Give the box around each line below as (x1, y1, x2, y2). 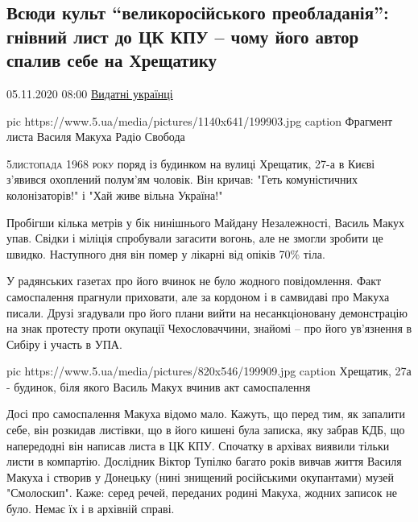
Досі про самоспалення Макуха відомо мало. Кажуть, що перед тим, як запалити (6, 405, 405, 422)
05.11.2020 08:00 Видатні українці (6, 85, 173, 101)
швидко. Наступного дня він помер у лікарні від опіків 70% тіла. (6, 245, 325, 262)
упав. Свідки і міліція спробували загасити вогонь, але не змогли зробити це (6, 230, 383, 246)
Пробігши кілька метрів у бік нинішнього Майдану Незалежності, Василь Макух (6, 213, 405, 230)
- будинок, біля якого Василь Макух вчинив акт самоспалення (6, 378, 311, 395)
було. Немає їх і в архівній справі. (6, 500, 175, 517)
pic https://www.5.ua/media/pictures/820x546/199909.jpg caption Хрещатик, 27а (6, 362, 412, 379)
